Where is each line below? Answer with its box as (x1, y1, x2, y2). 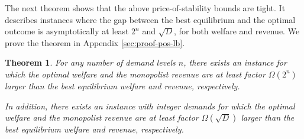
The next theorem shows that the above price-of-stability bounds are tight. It (5, 2, 286, 14)
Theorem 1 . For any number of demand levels (5, 56, 176, 69)
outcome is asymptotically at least (5, 25, 129, 37)
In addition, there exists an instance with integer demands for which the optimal (5, 99, 295, 112)
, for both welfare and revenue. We (174, 25, 300, 37)
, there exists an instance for (183, 56, 287, 69)
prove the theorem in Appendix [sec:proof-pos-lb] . (5, 36, 185, 49)
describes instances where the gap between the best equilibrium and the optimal (5, 13, 296, 25)
